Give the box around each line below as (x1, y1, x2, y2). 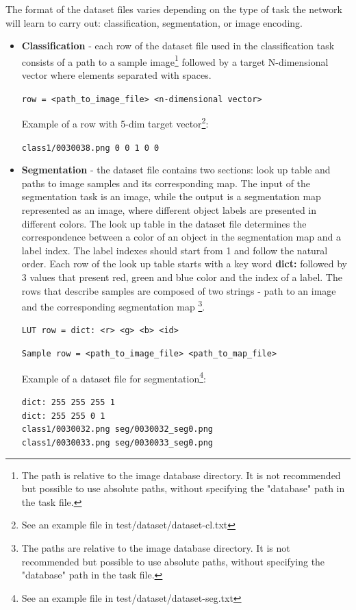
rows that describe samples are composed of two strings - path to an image (21, 283, 336, 297)
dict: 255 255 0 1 (21, 411, 105, 421)
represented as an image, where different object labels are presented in (21, 202, 317, 217)
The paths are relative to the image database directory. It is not (21, 540, 290, 554)
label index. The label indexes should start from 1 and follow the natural (21, 243, 328, 257)
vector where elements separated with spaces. (21, 68, 212, 82)
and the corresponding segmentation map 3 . (21, 297, 205, 313)
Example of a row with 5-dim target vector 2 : (21, 114, 209, 130)
